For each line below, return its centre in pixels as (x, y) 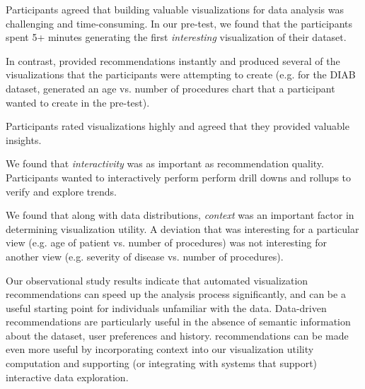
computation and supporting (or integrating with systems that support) (162, 363)
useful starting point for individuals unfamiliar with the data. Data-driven (166, 307)
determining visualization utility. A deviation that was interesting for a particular (182, 228)
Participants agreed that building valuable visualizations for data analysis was (175, 9)
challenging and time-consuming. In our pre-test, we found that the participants (179, 23)
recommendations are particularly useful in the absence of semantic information (178, 322)
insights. (24, 139)
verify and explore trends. (61, 191)
